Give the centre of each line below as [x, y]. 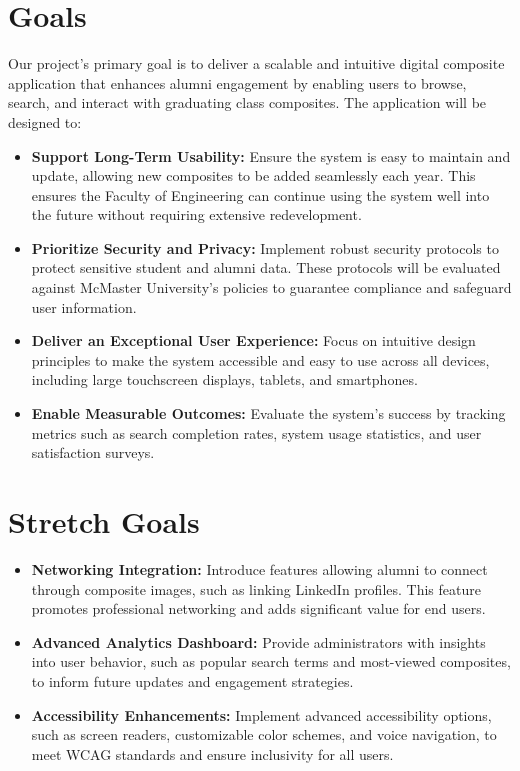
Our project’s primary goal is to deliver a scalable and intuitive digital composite [256, 63]
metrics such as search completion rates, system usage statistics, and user [256, 432]
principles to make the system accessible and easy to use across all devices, [260, 359]
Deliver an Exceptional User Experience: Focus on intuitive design [253, 340]
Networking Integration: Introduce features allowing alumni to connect [259, 568]
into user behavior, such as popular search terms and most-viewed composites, [271, 661]
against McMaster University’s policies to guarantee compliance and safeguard [271, 287]
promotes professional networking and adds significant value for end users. [258, 608]
